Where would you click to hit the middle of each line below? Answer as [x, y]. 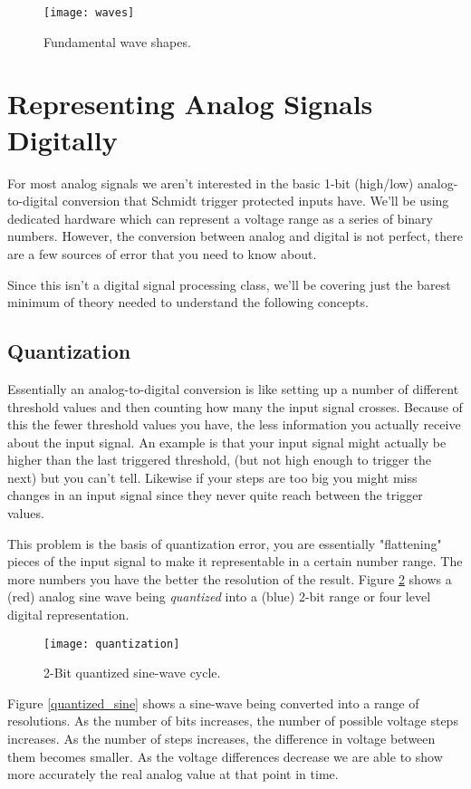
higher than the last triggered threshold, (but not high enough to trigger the [219, 460]
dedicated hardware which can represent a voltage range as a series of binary [220, 218]
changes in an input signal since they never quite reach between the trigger [215, 495]
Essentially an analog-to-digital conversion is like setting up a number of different [233, 388]
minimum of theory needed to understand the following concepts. [188, 302]
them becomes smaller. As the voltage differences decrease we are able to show [225, 756]
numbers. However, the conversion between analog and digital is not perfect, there [235, 236]
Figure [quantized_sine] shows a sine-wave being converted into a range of [213, 702]
